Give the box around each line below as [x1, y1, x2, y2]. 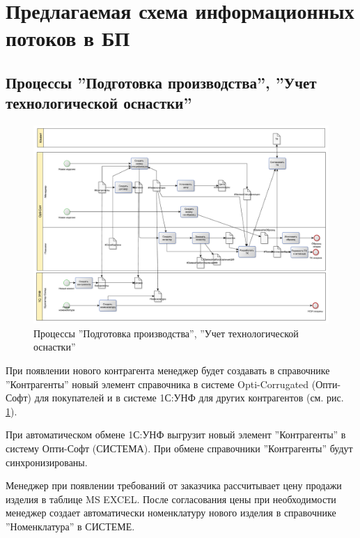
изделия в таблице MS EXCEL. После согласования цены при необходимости [6, 491, 336, 506]
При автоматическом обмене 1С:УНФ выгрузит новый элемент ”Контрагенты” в [6, 427, 346, 442]
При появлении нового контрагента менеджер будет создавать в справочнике [6, 362, 330, 377]
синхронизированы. [6, 454, 88, 469]
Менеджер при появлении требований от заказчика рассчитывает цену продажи [6, 478, 342, 493]
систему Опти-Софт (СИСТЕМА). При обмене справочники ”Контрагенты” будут [6, 440, 353, 455]
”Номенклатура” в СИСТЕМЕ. [6, 518, 135, 533]
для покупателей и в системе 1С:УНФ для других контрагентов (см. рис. [34, 390, 344, 405]
